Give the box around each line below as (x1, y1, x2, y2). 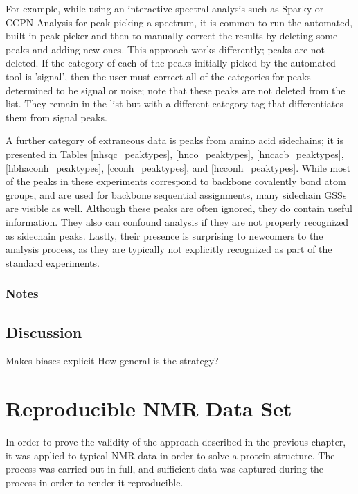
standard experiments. (6, 255, 100, 270)
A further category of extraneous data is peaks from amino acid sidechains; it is (6, 133, 343, 148)
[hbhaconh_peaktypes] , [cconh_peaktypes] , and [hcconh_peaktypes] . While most (6, 160, 351, 175)
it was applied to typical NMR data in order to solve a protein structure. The (6, 448, 335, 462)
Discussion (6, 321, 82, 342)
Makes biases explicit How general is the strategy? (6, 353, 219, 368)
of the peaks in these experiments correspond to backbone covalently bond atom (6, 174, 346, 188)
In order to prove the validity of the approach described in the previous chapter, (6, 434, 346, 449)
